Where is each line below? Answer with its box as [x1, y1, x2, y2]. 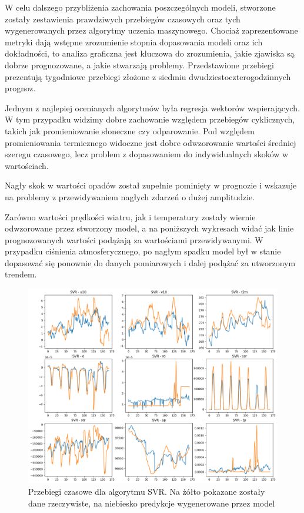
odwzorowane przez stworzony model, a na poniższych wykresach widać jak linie [5, 222, 294, 234]
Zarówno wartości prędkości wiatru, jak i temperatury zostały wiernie [5, 210, 256, 223]
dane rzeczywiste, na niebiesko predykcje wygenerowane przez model [28, 497, 275, 509]
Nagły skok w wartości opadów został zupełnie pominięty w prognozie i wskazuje [5, 179, 297, 191]
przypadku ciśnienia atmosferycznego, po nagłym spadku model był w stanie [5, 245, 281, 257]
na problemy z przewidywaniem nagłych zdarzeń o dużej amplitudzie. [5, 190, 255, 203]
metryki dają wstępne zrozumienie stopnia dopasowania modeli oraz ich [5, 35, 263, 48]
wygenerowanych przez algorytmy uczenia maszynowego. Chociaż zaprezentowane [5, 24, 298, 37]
